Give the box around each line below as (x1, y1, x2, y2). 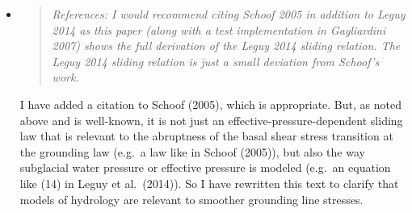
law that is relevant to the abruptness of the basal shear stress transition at (19, 127, 393, 144)
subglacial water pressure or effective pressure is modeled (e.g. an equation (19, 159, 391, 176)
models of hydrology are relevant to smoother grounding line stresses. (19, 190, 364, 207)
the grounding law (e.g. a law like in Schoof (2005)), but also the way (19, 143, 365, 160)
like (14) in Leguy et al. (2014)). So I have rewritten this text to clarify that (19, 174, 399, 191)
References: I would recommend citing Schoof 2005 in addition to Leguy (52, 6, 406, 22)
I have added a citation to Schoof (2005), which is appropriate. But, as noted (19, 95, 401, 112)
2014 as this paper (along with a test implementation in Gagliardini (52, 21, 386, 38)
